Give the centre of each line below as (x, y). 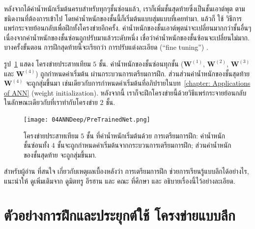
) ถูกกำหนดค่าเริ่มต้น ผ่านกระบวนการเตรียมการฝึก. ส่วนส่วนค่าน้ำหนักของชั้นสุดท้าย (142, 73)
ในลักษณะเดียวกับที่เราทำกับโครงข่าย (51, 102)
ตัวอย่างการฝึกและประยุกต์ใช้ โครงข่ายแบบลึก (120, 214)
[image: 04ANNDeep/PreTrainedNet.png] (87, 119)
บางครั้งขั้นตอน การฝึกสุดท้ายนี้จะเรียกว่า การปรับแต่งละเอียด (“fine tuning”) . (106, 47)
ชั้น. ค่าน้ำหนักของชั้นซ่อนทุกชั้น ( (141, 63)
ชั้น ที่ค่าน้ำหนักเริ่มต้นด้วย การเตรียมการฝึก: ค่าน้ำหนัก (156, 135)
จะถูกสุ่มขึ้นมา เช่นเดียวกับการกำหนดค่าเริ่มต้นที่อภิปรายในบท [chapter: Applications (138, 83)
